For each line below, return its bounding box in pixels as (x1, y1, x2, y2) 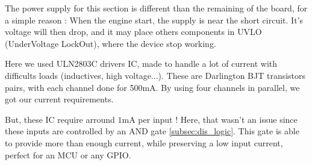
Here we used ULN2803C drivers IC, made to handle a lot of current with (5, 57, 278, 70)
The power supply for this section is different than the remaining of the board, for (5, 2, 308, 14)
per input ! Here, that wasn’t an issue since (138, 113, 298, 125)
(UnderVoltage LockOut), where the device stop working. (5, 37, 216, 49)
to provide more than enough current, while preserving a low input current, (5, 136, 283, 149)
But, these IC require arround (5, 113, 115, 125)
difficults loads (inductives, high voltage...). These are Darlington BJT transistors (5, 69, 306, 81)
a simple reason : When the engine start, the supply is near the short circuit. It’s (5, 13, 303, 26)
